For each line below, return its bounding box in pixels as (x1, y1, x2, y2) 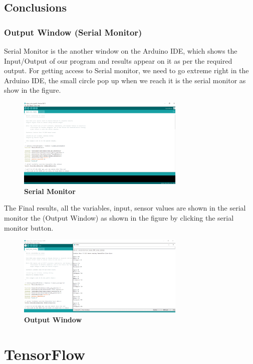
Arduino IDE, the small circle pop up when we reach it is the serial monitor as (4, 75, 246, 85)
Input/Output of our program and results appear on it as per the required (4, 55, 232, 66)
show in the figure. (4, 85, 61, 95)
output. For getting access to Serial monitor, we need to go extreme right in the (4, 65, 249, 76)
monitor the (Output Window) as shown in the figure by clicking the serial (4, 213, 234, 223)
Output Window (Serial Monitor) (4, 26, 142, 38)
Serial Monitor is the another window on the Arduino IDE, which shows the (4, 46, 237, 56)
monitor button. (4, 222, 54, 233)
